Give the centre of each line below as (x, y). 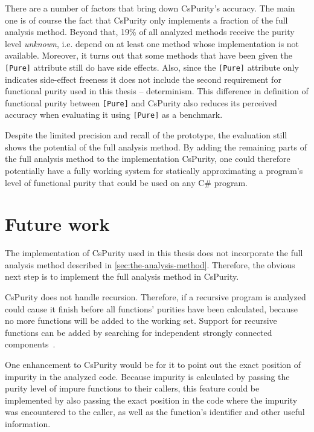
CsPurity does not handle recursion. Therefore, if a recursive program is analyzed (155, 297)
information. (28, 423)
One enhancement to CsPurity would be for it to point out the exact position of (153, 364)
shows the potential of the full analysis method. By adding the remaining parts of (156, 147)
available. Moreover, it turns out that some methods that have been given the (149, 55)
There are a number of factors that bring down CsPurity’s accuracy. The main (150, 8)
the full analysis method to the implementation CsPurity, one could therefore (148, 159)
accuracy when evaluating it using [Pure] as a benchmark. (114, 114)
